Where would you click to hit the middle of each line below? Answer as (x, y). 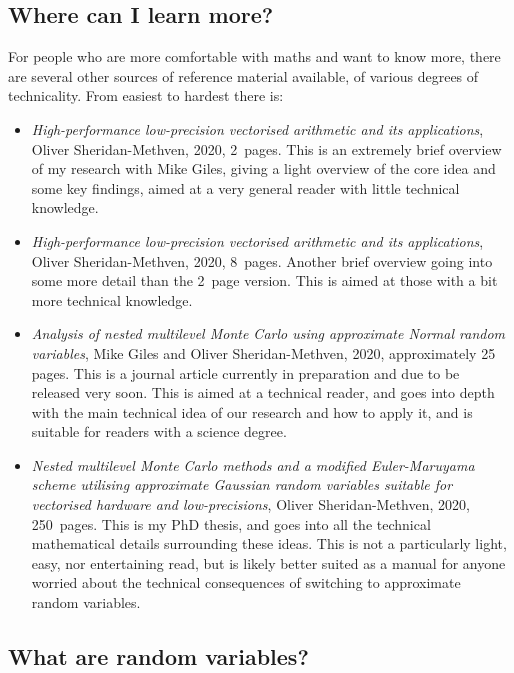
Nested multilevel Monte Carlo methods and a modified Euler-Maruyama (253, 464)
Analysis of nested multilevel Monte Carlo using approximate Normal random (268, 333)
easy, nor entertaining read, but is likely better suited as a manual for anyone (268, 562)
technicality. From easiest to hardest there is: (146, 95)
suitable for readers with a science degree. (159, 431)
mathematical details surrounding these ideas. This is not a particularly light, (269, 543)
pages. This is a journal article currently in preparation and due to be (245, 372)
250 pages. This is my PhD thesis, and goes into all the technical (231, 523)
